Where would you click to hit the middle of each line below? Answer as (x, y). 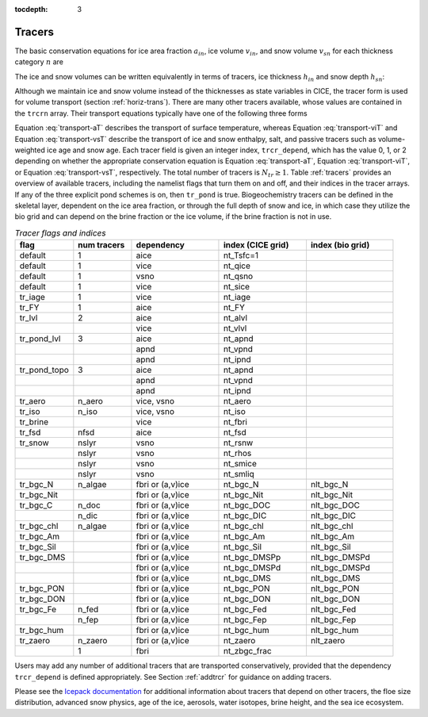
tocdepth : (31, 9)
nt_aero (237, 401)
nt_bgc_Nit (243, 495)
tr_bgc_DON (42, 599)
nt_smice (240, 464)
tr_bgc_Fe (38, 609)
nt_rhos (237, 454)
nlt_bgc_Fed (333, 609)
